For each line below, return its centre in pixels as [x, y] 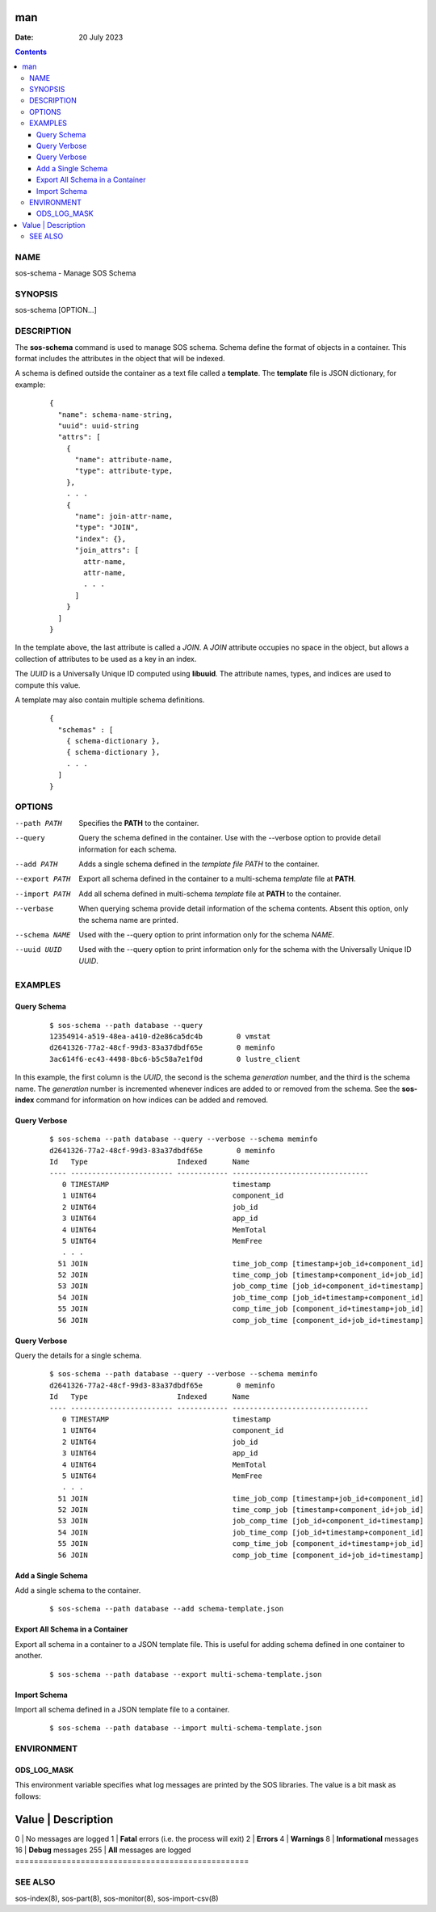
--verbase [34, 909]
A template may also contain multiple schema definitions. [110, 700]
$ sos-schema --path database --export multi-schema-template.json [186, 1674]
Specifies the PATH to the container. [139, 823]
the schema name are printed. [129, 920]
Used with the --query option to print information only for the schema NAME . [207, 934]
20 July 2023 [101, 37]
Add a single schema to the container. [78, 1590]
